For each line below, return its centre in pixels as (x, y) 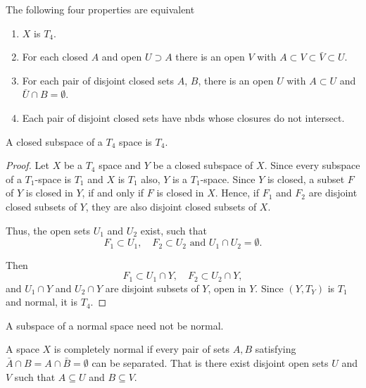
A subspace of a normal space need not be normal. (115, 325)
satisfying (276, 349)
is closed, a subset (306, 179)
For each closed (55, 57)
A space (23, 349)
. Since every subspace (312, 165)
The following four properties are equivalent (100, 9)
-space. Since (228, 179)
